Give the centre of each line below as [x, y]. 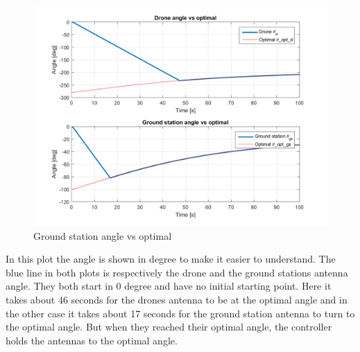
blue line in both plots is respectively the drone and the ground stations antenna [177, 272]
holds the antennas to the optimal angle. [92, 340]
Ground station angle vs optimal [103, 235]
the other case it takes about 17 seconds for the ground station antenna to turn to [180, 313]
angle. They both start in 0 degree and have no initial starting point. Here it [169, 286]
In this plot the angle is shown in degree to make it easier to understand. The [171, 259]
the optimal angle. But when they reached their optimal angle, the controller [169, 327]
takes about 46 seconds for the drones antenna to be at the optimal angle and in [177, 299]
